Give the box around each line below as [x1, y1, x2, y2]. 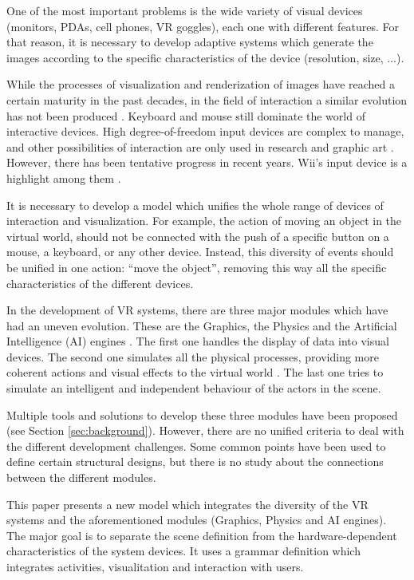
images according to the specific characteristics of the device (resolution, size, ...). [6, 49, 404, 65]
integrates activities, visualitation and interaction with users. [6, 558, 304, 574]
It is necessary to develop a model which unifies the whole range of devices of [6, 196, 384, 213]
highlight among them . [6, 169, 121, 186]
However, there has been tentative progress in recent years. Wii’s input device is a [6, 154, 408, 171]
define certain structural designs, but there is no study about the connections [6, 453, 384, 470]
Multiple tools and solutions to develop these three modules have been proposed [6, 406, 398, 423]
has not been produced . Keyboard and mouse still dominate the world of [6, 107, 365, 124]
